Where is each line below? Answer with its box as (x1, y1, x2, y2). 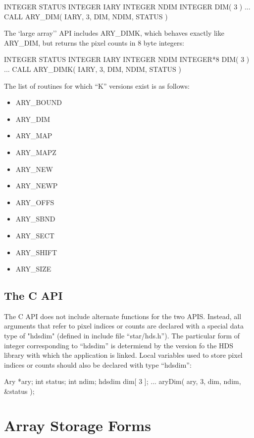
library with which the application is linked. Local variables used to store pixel (4, 350, 243, 360)
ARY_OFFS (15, 197, 54, 207)
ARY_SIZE (15, 264, 51, 274)
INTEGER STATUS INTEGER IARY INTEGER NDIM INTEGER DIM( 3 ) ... (4, 1, 251, 11)
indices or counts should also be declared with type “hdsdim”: (4, 359, 192, 370)
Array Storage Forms (4, 415, 151, 435)
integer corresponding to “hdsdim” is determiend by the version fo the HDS (4, 340, 234, 350)
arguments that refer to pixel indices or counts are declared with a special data (4, 321, 244, 331)
